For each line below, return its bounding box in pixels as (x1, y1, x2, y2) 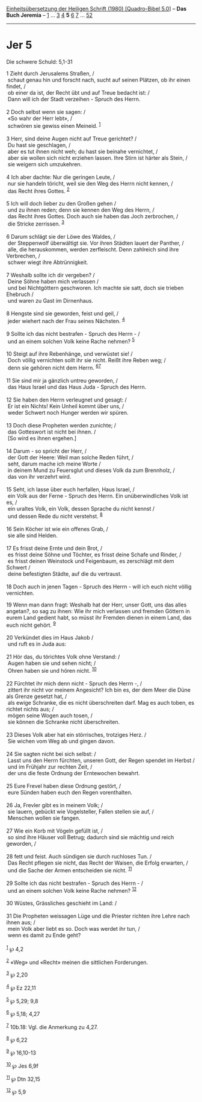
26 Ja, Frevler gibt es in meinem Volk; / (6, 801, 103, 808)
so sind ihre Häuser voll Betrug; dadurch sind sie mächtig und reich (7, 833, 174, 840)
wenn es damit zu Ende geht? (7, 931, 81, 939)
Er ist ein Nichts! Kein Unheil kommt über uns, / (7, 402, 124, 409)
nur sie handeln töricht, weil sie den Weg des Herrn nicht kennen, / (7, 180, 173, 187)
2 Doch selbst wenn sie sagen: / (6, 108, 86, 115)
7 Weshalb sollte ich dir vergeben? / (6, 271, 95, 279)
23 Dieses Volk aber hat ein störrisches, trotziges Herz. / (6, 731, 147, 738)
